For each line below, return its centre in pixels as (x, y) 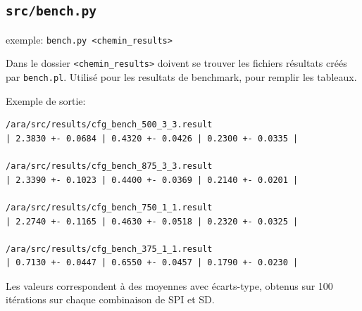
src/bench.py (51, 11)
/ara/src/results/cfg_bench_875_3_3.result (109, 166)
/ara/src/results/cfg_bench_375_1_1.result (109, 249)
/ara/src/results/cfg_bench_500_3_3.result (109, 125)
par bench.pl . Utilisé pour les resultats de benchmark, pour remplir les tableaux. (181, 77)
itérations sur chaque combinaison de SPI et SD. (110, 299)
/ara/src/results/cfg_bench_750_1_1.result (109, 207)
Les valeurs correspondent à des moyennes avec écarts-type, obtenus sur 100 (169, 285)
